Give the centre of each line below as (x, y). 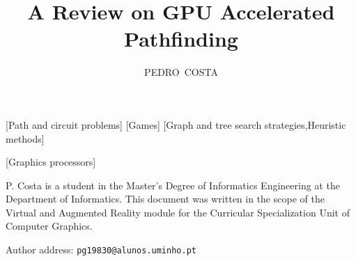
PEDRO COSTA (181, 72)
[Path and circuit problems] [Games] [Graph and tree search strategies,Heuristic (176, 124)
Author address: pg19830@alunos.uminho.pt (101, 250)
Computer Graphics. (49, 226)
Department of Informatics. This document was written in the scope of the (165, 199)
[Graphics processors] (51, 162)
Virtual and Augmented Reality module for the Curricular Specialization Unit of (178, 212)
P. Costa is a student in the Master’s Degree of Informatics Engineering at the (173, 185)
